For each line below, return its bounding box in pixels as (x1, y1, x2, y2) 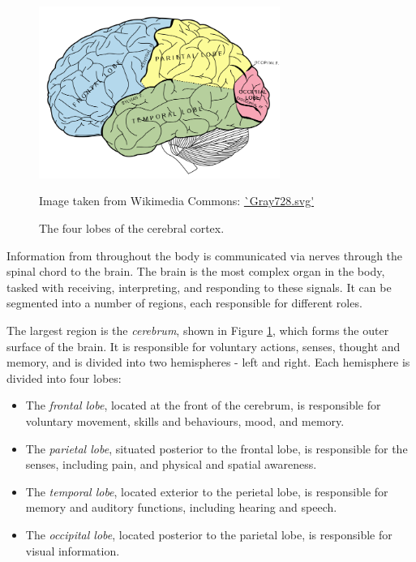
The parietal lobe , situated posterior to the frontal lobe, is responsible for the (25, 440, 408, 457)
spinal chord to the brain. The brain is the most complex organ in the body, (6, 263, 385, 280)
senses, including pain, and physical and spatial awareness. (25, 456, 317, 473)
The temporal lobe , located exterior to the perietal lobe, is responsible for (25, 483, 388, 500)
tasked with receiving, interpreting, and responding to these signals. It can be (6, 278, 392, 295)
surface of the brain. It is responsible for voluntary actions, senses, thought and (6, 337, 401, 354)
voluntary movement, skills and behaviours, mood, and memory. (25, 412, 345, 429)
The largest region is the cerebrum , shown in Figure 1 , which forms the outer (6, 321, 389, 338)
